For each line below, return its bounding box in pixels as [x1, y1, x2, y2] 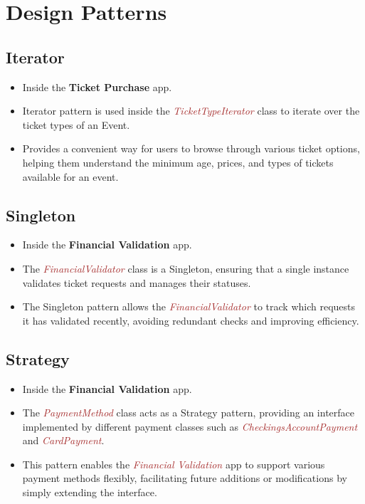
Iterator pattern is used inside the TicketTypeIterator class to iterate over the [22, 103, 360, 118]
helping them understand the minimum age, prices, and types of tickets [22, 154, 334, 169]
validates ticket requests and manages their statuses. [22, 275, 251, 290]
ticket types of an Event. [22, 117, 130, 132]
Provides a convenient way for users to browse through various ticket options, [22, 141, 360, 156]
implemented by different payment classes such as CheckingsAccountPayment [22, 419, 358, 434]
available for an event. [22, 169, 119, 184]
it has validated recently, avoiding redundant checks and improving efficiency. [22, 313, 359, 327]
